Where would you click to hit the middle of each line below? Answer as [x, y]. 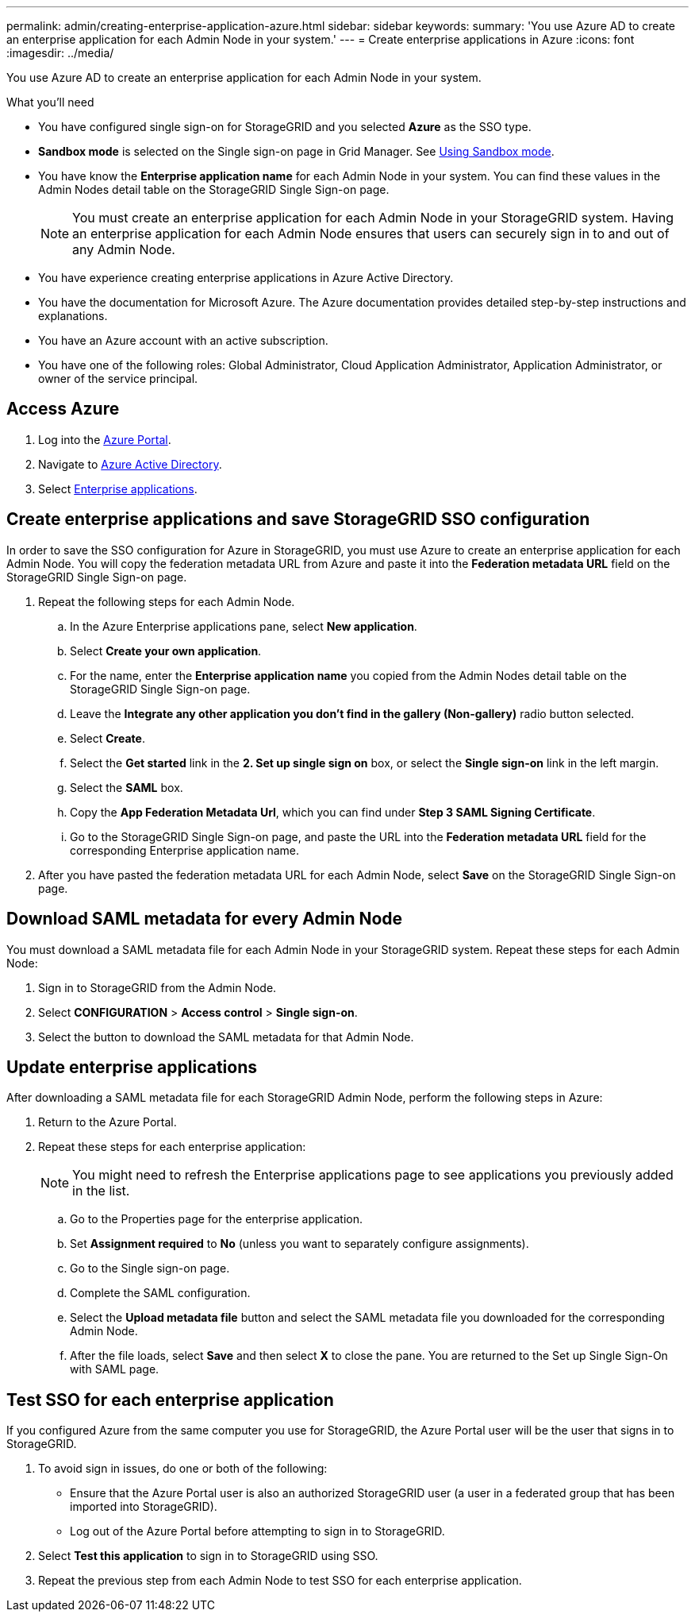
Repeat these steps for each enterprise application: [172, 1147]
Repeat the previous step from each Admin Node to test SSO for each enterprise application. [280, 1581]
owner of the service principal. [118, 378]
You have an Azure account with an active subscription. [183, 340]
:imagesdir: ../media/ [60, 53]
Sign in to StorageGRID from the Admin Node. [157, 987]
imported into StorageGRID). [144, 1507]
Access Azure [63, 409]
